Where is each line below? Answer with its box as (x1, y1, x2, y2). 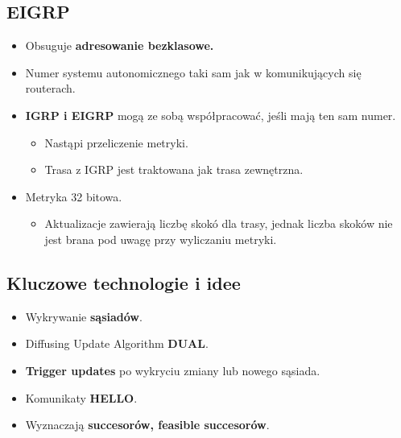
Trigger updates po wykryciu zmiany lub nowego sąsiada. (25, 362, 320, 378)
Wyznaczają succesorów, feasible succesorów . (25, 416, 270, 433)
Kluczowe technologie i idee (6, 270, 241, 295)
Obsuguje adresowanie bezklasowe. (25, 37, 214, 54)
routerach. (25, 80, 76, 97)
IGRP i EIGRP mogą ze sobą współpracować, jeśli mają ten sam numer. (25, 106, 396, 123)
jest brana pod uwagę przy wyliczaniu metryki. (44, 230, 277, 247)
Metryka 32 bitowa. (25, 188, 122, 205)
